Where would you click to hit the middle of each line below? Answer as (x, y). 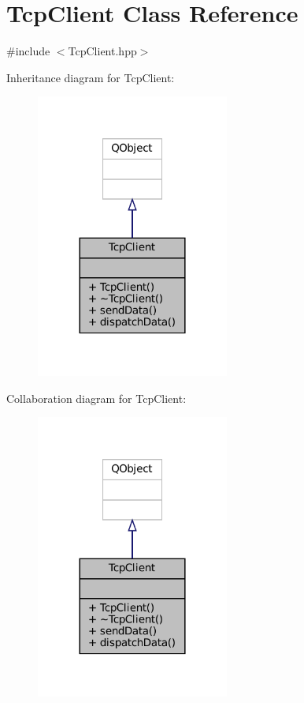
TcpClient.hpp (102, 51)
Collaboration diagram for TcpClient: (96, 398)
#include (28, 51)
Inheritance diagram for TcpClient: (91, 77)
